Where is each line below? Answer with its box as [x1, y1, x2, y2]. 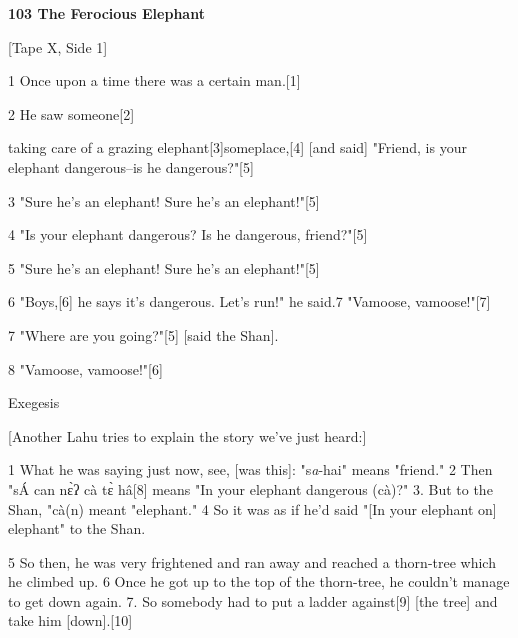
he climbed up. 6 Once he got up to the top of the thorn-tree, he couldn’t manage [8, 571, 510, 592]
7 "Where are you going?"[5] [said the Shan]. [8, 324, 279, 345]
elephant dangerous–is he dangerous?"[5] [8, 156, 254, 177]
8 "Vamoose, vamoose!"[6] [8, 358, 163, 379]
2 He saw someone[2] [8, 103, 135, 124]
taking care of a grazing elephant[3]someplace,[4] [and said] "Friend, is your [8, 137, 467, 158]
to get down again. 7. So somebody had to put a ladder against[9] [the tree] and [8, 590, 498, 611]
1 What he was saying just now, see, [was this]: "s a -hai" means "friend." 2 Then [8, 459, 493, 480]
